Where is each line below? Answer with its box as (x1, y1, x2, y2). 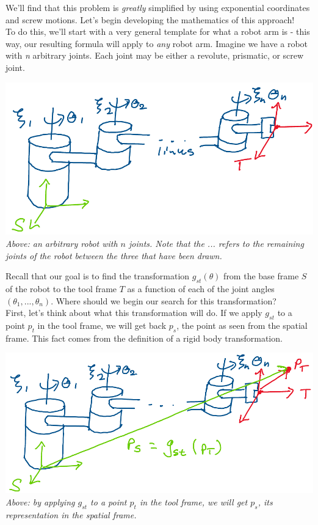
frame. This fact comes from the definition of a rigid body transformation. (5, 331, 283, 344)
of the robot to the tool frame (5, 282, 117, 295)
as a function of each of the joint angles (127, 282, 275, 295)
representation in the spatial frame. (5, 508, 137, 521)
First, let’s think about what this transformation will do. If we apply (5, 306, 262, 319)
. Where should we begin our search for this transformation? (51, 294, 276, 307)
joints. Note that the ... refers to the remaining (129, 237, 304, 249)
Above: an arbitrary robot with (5, 237, 118, 249)
